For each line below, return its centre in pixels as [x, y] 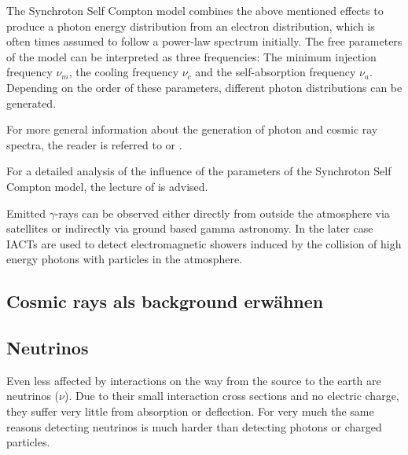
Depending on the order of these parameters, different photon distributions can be [204, 87]
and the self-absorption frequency [276, 72]
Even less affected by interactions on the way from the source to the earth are [194, 380]
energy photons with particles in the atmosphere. [125, 259]
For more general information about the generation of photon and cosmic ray [192, 129]
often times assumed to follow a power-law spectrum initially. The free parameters [204, 41]
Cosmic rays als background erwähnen [165, 301]
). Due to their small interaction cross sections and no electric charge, [232, 396]
